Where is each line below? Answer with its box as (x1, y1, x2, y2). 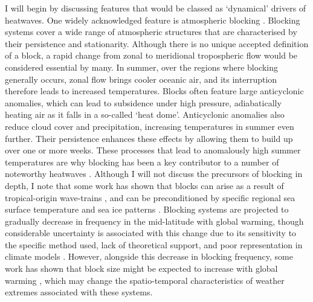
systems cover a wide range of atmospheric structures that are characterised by (5, 25, 297, 38)
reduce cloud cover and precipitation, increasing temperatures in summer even (5, 120, 294, 132)
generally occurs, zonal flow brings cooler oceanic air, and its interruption (5, 72, 277, 85)
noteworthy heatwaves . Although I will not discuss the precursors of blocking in (5, 167, 303, 180)
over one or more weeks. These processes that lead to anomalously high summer (5, 144, 301, 156)
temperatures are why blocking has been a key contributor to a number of (5, 155, 279, 168)
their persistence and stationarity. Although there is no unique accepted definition (5, 37, 309, 50)
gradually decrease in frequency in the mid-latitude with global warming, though (5, 214, 304, 227)
